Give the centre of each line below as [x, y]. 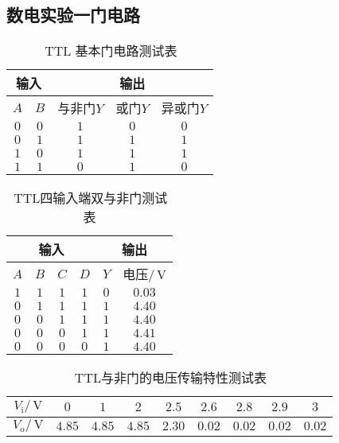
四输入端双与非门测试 [104, 198]
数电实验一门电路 [73, 15]
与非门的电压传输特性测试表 [183, 378]
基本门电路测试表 [126, 51]
